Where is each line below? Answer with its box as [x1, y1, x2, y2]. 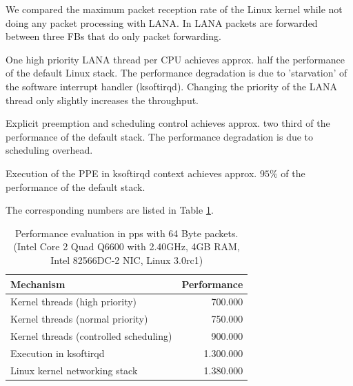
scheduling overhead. [6, 143, 93, 157]
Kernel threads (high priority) [10, 294, 137, 309]
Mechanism [10, 276, 65, 291]
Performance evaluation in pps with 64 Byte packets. [14, 225, 239, 240]
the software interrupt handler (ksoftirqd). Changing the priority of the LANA [6, 79, 337, 93]
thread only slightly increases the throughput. [6, 92, 199, 107]
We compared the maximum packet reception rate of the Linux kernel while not [6, 2, 343, 16]
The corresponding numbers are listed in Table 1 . [6, 203, 214, 217]
